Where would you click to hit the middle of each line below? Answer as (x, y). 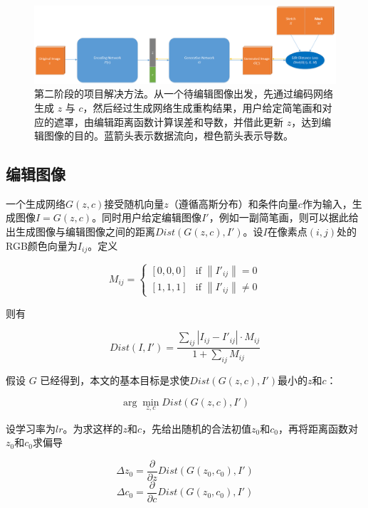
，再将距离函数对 (319, 428)
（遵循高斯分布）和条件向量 (233, 203)
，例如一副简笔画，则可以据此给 (284, 217)
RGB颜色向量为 (42, 245)
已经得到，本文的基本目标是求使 (115, 380)
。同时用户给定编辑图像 (147, 217)
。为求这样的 (93, 428)
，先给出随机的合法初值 (197, 428)
